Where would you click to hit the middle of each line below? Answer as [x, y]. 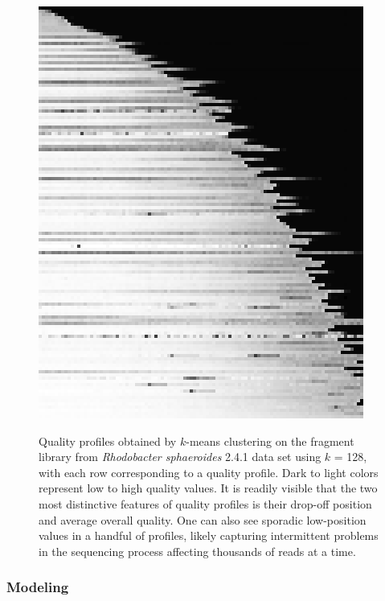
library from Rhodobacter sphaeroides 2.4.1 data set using [180, 457]
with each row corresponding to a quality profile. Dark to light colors [209, 472]
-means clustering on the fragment [270, 440]
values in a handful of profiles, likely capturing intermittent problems [209, 535]
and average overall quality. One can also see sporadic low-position [203, 519]
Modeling [38, 587]
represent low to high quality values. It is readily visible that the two [208, 488]
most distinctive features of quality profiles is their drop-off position [205, 503]
